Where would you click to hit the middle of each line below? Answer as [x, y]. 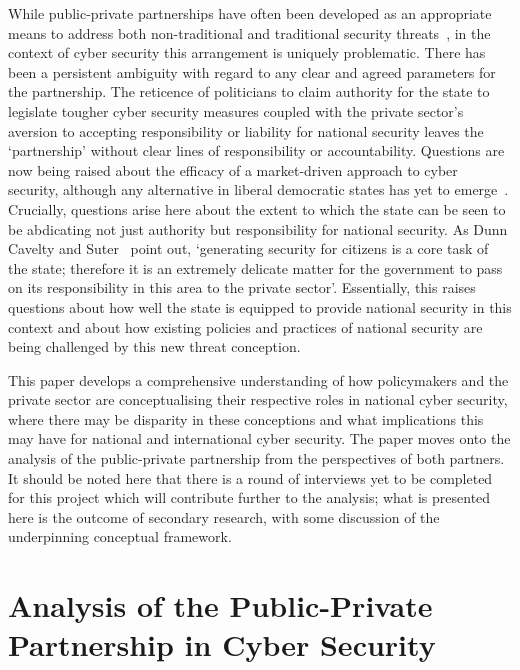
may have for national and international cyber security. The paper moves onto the [259, 438]
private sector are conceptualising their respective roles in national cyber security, [258, 399]
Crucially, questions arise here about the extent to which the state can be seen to [257, 208]
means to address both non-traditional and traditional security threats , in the [249, 32]
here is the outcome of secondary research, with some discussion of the [224, 516]
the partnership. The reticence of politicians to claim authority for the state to [249, 91]
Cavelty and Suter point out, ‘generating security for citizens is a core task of [248, 248]
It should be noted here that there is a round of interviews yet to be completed [250, 477]
